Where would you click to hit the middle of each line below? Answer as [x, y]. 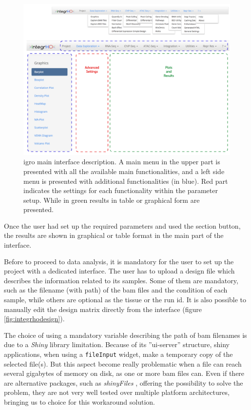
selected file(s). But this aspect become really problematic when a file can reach [123, 363]
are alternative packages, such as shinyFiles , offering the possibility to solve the [124, 382]
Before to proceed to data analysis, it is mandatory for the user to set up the [119, 261]
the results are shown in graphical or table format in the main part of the [114, 235]
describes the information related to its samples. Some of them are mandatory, [121, 280]
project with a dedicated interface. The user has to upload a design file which [119, 271]
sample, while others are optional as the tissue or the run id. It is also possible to [125, 300]
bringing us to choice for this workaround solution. [79, 402]
